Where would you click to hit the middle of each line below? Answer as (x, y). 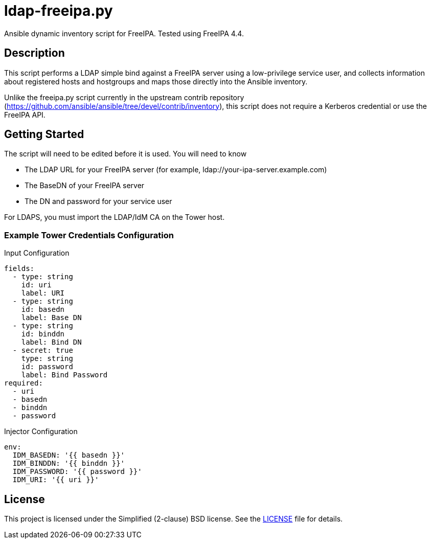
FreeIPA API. (25, 115)
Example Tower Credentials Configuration (89, 235)
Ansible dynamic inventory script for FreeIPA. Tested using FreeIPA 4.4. (124, 33)
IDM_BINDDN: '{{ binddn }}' (69, 463)
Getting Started (44, 134)
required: (24, 383)
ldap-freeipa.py (59, 11)
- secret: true (43, 350)
